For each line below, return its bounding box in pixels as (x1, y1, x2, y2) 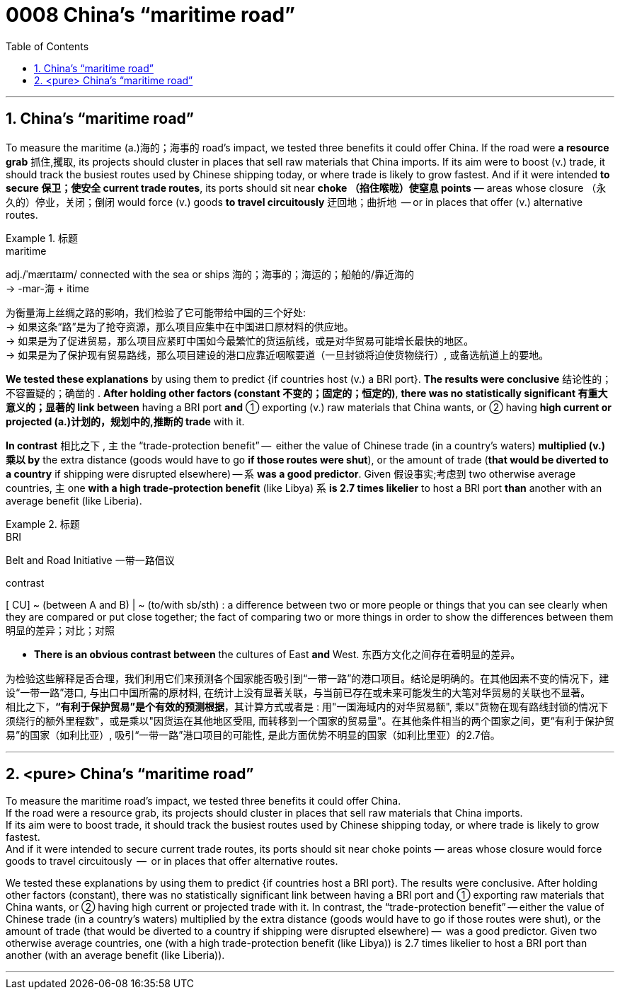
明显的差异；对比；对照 (6, 623, 115, 636)
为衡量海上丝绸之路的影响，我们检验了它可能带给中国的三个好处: (6, 306, 306, 318)
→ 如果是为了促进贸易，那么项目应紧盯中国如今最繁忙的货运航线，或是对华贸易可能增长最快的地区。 (6, 334, 474, 347)
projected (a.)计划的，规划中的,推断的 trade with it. (6, 415, 245, 427)
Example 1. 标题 (6, 231, 78, 244)
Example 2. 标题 (6, 517, 80, 530)
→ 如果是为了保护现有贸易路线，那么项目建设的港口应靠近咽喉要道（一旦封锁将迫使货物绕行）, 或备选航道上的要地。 (6, 348, 549, 361)
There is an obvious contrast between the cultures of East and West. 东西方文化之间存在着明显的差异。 (34, 648, 521, 660)
